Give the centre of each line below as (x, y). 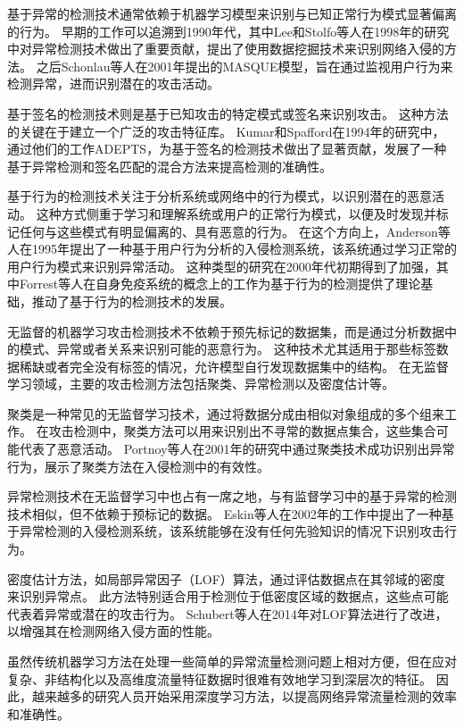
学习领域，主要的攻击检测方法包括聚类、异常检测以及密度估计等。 (201, 384)
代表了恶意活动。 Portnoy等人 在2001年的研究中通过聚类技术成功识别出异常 (237, 449)
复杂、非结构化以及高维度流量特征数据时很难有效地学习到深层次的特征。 (220, 678)
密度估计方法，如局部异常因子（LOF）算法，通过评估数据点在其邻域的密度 (226, 578)
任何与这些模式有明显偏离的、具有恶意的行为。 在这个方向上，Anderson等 (235, 231)
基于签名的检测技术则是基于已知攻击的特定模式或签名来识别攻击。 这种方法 (228, 113)
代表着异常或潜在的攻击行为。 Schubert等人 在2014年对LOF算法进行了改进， (228, 613)
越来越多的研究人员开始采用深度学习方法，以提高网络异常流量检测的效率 (244, 696)
